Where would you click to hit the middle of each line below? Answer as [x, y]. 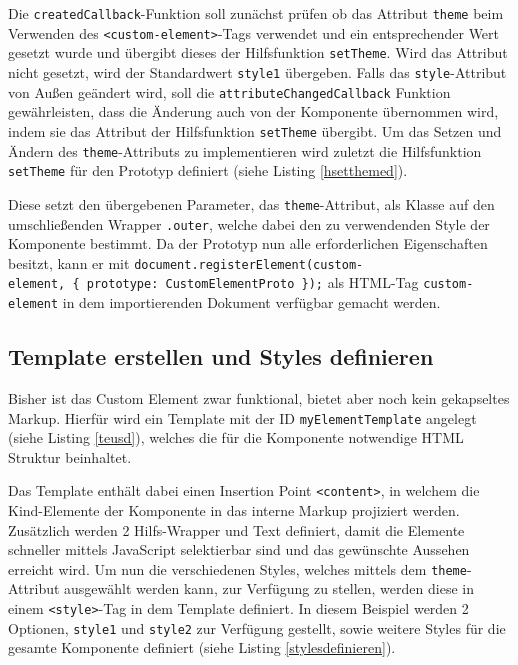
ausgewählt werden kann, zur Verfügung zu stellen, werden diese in [269, 588]
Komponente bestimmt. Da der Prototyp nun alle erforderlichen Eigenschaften [248, 243]
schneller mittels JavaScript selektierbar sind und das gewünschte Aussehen [239, 549]
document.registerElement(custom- [249, 264]
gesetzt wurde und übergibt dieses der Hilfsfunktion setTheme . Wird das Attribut [258, 52]
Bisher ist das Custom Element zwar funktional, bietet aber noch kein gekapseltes [259, 397]
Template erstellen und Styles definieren [221, 356]
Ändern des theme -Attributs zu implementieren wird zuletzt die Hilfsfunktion [245, 150]
